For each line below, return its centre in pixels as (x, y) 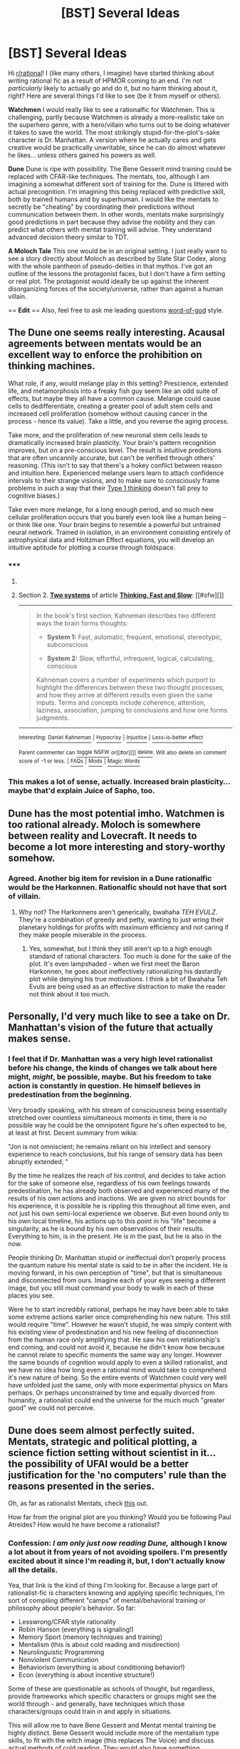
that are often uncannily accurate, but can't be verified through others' (112, 457)
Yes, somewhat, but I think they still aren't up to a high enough (120, 948)
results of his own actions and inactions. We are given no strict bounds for (117, 1198)
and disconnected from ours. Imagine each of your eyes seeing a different (117, 1280)
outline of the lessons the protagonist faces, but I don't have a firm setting (117, 273)
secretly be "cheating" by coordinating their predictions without (101, 206)
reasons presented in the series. (82, 1486)
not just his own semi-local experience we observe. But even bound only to (119, 1213)
